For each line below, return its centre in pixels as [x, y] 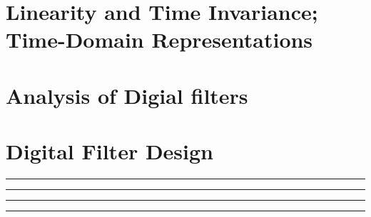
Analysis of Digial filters [127, 95]
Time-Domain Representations [159, 39]
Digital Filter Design [110, 151]
